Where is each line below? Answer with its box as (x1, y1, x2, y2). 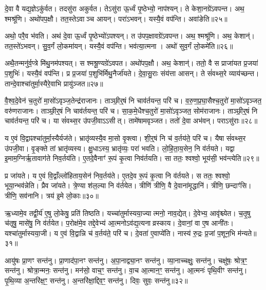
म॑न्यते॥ (237, 227, 257, 238)
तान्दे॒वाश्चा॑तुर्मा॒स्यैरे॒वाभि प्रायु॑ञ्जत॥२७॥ (5, 78, 103, 88)
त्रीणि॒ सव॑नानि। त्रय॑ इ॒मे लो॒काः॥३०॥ (5, 190, 99, 201)
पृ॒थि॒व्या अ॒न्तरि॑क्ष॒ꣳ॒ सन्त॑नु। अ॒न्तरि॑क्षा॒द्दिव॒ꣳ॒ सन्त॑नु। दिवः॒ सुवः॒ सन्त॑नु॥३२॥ (5, 275, 188, 286)
